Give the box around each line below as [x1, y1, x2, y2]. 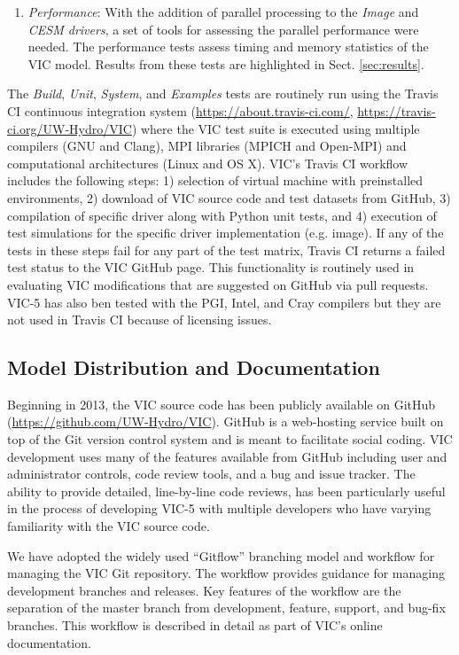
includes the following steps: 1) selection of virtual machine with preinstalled [7, 171, 424, 190]
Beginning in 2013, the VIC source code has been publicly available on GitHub [7, 394, 436, 413]
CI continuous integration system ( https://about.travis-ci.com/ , [7, 101, 354, 120]
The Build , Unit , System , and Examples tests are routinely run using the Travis [7, 84, 439, 103]
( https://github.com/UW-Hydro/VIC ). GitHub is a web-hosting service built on [7, 412, 444, 431]
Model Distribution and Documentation [7, 354, 380, 381]
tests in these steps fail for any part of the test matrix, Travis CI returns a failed [7, 240, 446, 259]
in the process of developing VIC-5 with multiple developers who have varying [7, 499, 432, 518]
